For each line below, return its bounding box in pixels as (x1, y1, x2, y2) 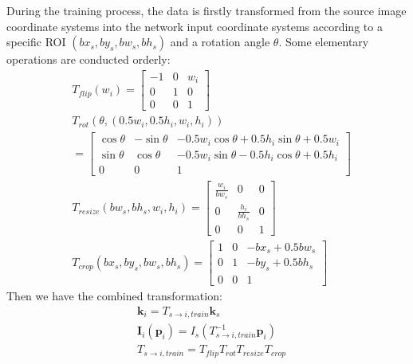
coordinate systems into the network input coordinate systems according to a (6, 18, 383, 34)
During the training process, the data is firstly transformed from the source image (6, 2, 407, 18)
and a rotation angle (170, 33, 270, 50)
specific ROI (6, 33, 66, 50)
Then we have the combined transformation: (6, 288, 222, 304)
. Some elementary (278, 33, 369, 50)
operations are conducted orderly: (6, 51, 171, 68)
